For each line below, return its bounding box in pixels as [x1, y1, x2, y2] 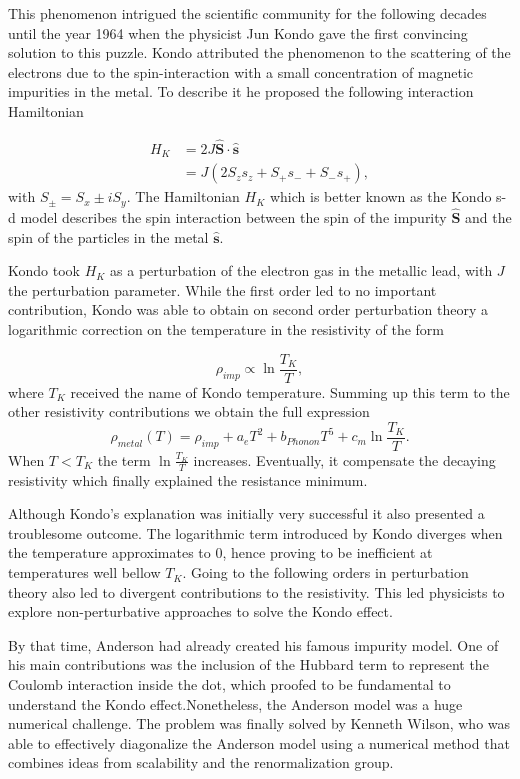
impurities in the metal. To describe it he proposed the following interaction [8, 81, 474, 102]
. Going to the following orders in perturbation [182, 562, 469, 583]
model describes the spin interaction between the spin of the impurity [20, 206, 447, 227]
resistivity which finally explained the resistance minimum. [8, 469, 368, 490]
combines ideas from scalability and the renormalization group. [8, 752, 394, 773]
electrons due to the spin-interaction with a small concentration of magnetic [8, 61, 474, 82]
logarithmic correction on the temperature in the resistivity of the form [8, 318, 444, 339]
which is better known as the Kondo [269, 186, 492, 207]
